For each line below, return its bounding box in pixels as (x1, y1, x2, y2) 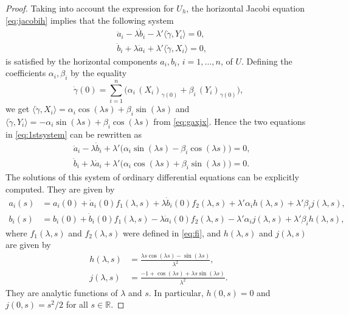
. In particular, (148, 286, 204, 299)
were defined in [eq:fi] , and (123, 226, 221, 239)
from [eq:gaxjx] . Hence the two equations (153, 115, 306, 127)
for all (66, 298, 88, 311)
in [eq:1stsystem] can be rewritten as (5, 127, 142, 140)
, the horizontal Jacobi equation (186, 2, 305, 14)
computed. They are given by (5, 183, 115, 196)
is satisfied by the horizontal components (5, 54, 157, 67)
